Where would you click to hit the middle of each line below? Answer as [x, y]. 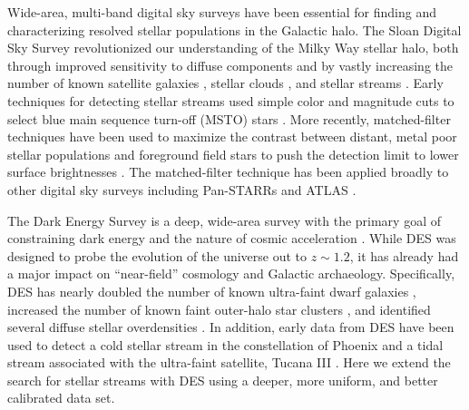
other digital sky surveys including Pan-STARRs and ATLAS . [182, 189]
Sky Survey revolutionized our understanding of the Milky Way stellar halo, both [233, 48]
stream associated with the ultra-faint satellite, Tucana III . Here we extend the [229, 362]
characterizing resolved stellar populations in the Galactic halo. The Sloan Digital [234, 29]
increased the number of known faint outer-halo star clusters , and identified [219, 309]
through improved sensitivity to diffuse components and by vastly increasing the [230, 65]
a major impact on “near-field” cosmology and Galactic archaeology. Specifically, [231, 273]
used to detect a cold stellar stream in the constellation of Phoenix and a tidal [225, 344]
